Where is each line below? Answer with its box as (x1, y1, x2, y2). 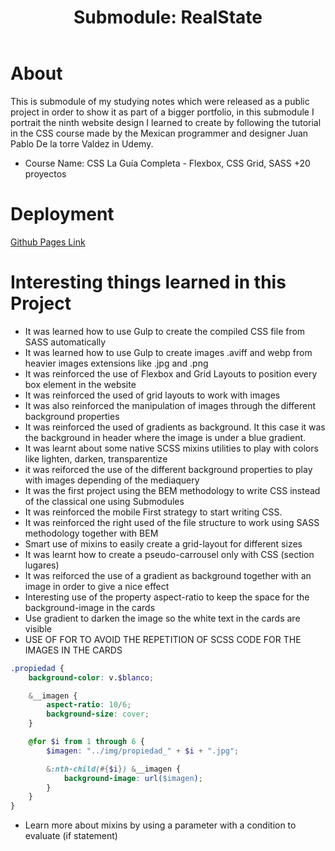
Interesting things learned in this (10, 271, 287, 294)
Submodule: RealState (73, 6, 263, 29)
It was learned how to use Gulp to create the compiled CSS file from (24, 325, 306, 337)
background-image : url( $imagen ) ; (63, 773, 203, 783)
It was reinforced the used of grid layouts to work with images (24, 389, 281, 401)
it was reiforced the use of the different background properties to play (24, 463, 313, 475)
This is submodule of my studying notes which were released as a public (10, 95, 310, 107)
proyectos (24, 167, 67, 180)
